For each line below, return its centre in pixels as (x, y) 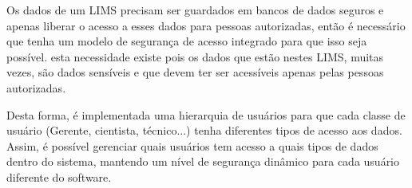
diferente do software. (59, 176)
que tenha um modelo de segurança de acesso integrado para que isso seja (187, 41)
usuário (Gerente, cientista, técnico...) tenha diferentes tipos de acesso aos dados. (204, 130)
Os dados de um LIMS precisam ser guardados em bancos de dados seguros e (195, 10)
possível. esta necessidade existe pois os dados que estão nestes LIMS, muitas (195, 56)
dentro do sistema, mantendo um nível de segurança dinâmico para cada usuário (203, 161)
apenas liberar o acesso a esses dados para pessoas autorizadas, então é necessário (206, 25)
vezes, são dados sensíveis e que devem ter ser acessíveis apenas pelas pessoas (195, 72)
